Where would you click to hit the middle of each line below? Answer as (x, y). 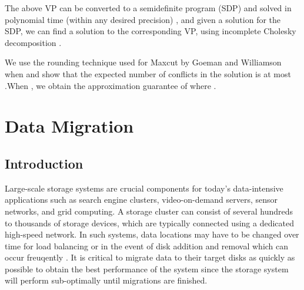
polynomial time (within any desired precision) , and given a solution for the (143, 19)
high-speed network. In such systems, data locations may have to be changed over (152, 234)
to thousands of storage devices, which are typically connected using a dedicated (149, 223)
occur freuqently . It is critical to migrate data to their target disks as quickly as (150, 257)
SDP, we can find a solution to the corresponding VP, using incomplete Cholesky (151, 31)
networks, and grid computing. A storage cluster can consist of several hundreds (149, 211)
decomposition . (33, 42)
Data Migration (69, 126)
